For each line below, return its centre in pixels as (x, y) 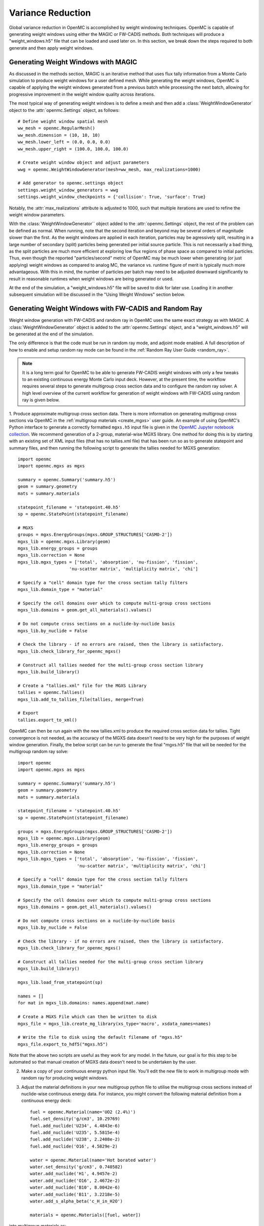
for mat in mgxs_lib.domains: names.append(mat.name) (83, 1003)
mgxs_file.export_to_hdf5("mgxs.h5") (63, 1044)
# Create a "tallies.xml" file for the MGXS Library (82, 686)
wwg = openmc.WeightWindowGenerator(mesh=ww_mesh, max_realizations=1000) (109, 169)
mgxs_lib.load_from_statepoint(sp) (60, 983)
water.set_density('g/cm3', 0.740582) (77, 1167)
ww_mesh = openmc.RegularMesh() (56, 128)
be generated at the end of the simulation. (51, 334)
